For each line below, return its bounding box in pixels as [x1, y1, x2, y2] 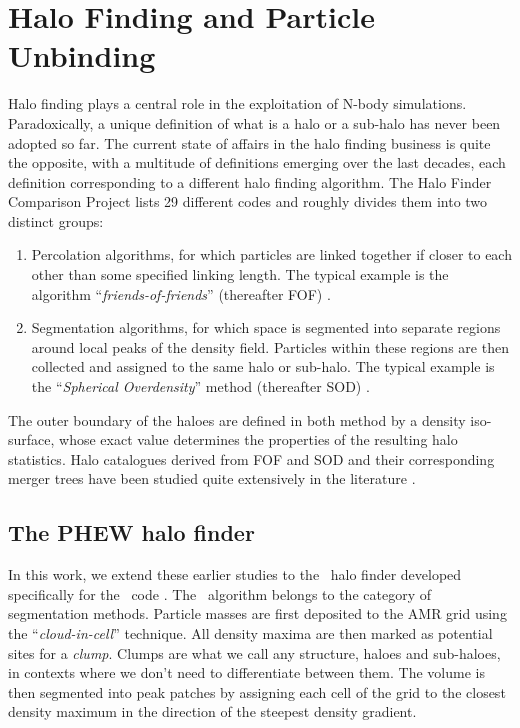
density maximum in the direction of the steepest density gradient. [8, 701, 417, 722]
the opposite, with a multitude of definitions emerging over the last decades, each [8, 152, 506, 173]
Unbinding [8, 35, 156, 76]
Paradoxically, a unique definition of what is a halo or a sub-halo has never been [8, 112, 501, 133]
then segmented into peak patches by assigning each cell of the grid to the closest [8, 681, 506, 702]
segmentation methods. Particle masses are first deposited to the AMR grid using [8, 603, 507, 624]
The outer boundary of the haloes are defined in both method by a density [8, 409, 466, 430]
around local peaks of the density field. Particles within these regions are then [31, 336, 509, 357]
